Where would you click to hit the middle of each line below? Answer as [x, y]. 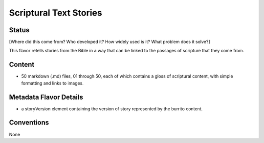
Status [19, 30]
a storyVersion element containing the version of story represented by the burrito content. [112, 109]
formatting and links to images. [53, 83]
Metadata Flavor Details [46, 97]
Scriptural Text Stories [55, 13]
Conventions [29, 123]
